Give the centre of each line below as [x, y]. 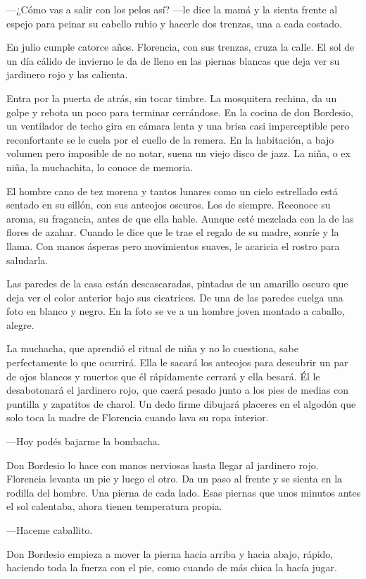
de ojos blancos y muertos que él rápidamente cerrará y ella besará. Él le [163, 376]
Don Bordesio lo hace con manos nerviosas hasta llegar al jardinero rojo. [163, 465]
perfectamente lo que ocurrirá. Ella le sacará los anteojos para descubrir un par [177, 362]
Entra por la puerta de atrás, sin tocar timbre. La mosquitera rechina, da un [172, 98]
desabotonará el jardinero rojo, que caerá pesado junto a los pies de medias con [177, 390]
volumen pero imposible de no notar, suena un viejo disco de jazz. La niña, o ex [178, 153]
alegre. [20, 324]
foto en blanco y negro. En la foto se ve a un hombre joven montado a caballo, [176, 311]
